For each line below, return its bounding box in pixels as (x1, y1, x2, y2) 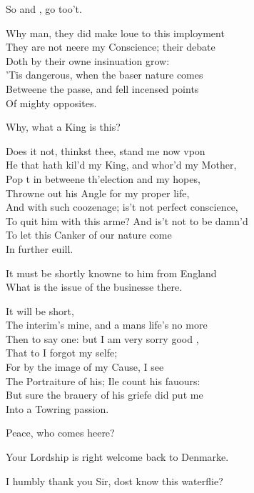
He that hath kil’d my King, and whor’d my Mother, (6, 157, 237, 172)
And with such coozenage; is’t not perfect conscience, (6, 199, 238, 214)
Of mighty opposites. (6, 95, 97, 110)
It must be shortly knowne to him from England (6, 265, 217, 280)
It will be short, (6, 303, 74, 318)
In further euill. (6, 241, 73, 256)
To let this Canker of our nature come (6, 227, 172, 242)
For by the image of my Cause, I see (6, 359, 164, 374)
